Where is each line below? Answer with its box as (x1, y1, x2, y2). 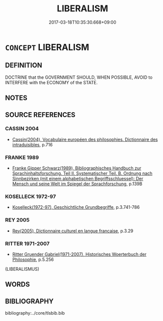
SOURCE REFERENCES (5, 110, 76, 119)
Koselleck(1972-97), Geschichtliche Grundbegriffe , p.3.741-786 (12, 204, 140, 210)
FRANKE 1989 (5, 154, 39, 160)
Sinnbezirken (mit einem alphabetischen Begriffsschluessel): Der (12, 176, 143, 182)
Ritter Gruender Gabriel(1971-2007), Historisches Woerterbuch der (12, 252, 147, 257)
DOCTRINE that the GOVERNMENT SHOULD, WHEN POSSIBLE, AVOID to (5, 74, 153, 80)
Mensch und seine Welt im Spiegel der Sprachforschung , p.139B (12, 181, 142, 187)
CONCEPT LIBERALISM (5, 41, 89, 53)
